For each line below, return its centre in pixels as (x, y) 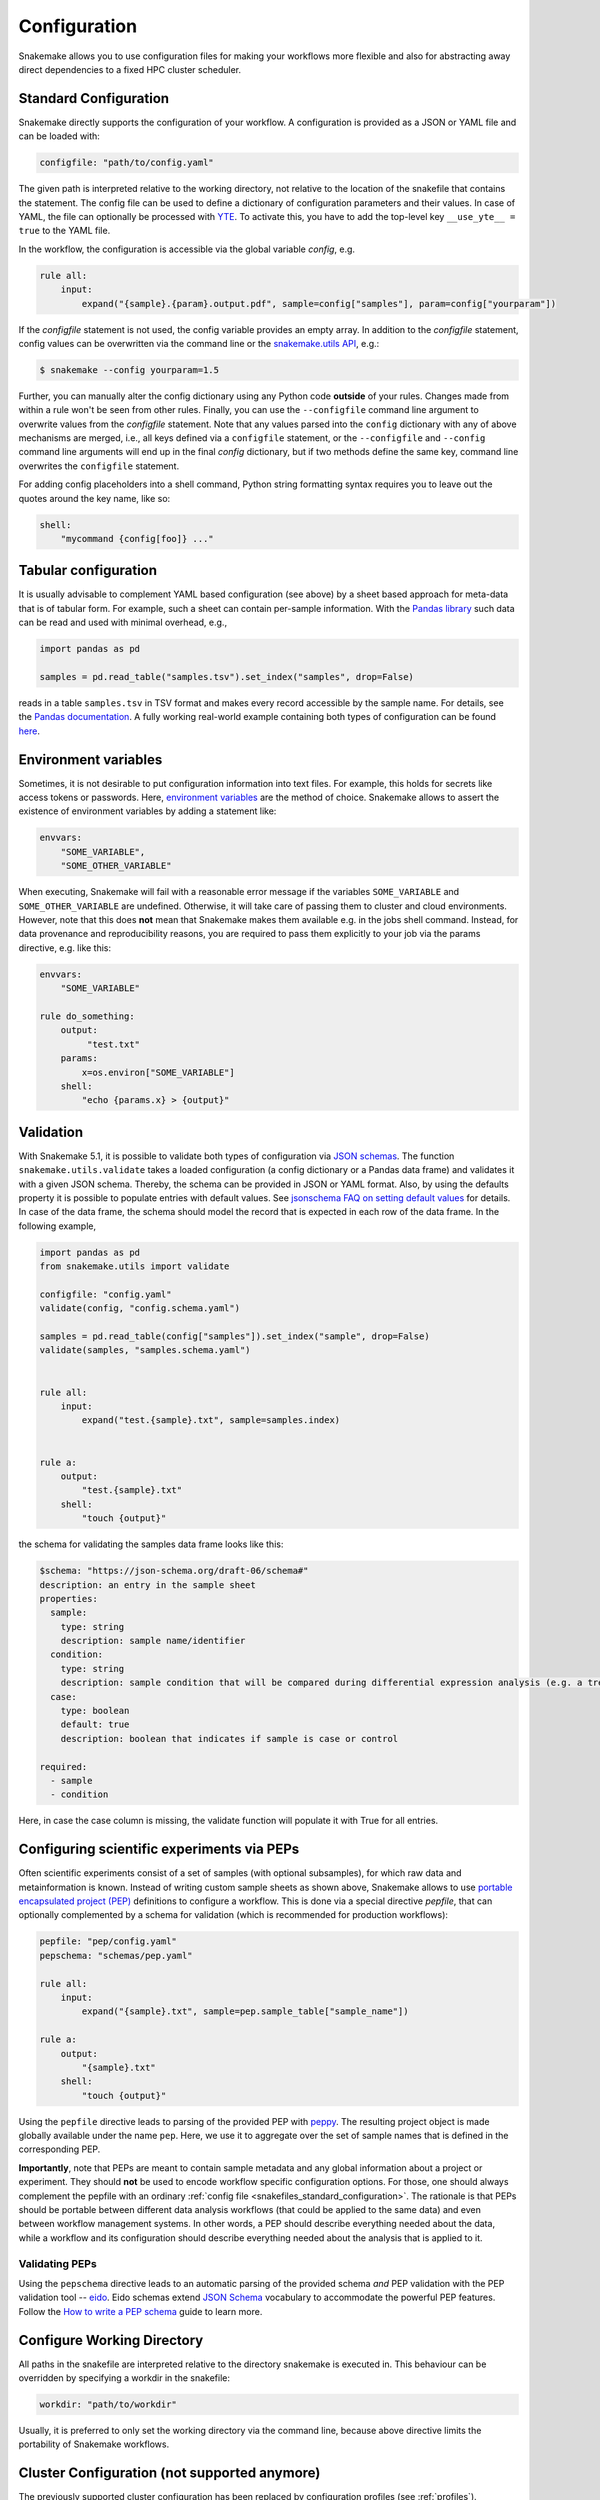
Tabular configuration (88, 570)
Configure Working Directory (111, 2340)
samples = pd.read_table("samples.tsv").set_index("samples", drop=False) (227, 677)
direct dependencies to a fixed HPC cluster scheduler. (130, 69)
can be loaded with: (59, 136)
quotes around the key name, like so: (94, 498)
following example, (57, 1226)
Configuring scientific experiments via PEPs (159, 1849)
